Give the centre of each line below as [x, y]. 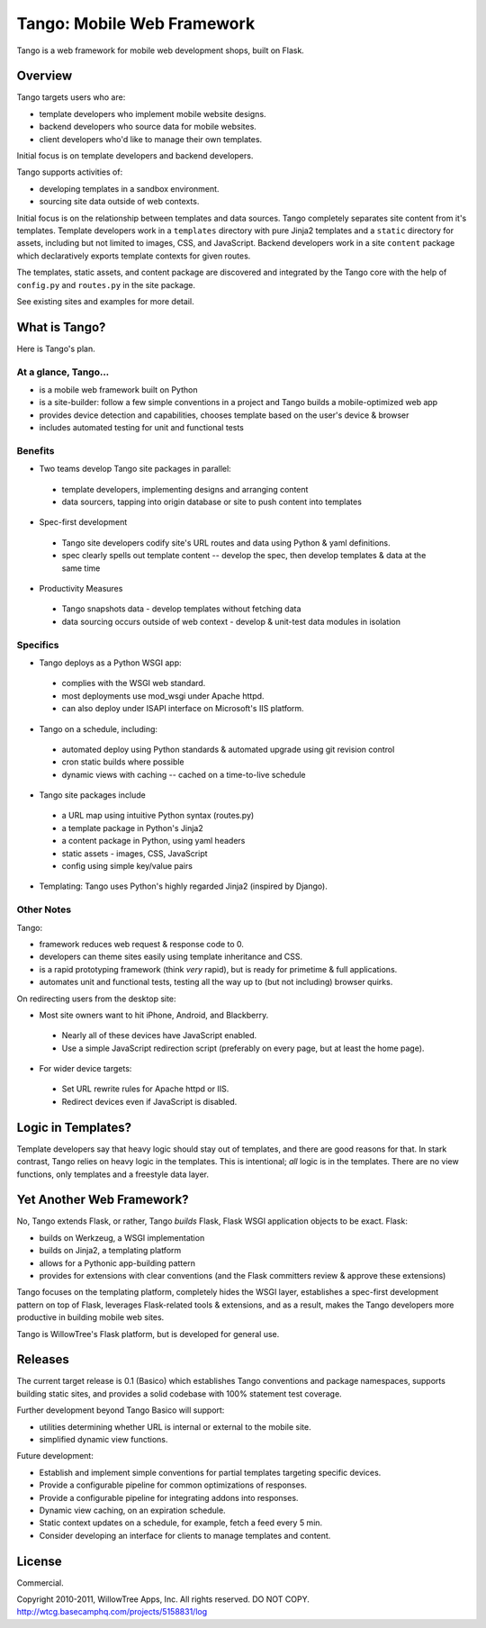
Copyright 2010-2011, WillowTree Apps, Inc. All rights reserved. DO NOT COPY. [163, 1599]
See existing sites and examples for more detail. [105, 301]
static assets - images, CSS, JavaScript [135, 853]
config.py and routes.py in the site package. [106, 285]
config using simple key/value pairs [127, 866]
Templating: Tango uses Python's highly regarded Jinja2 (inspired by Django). [183, 886]
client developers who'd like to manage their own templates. [151, 139]
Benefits [36, 450]
